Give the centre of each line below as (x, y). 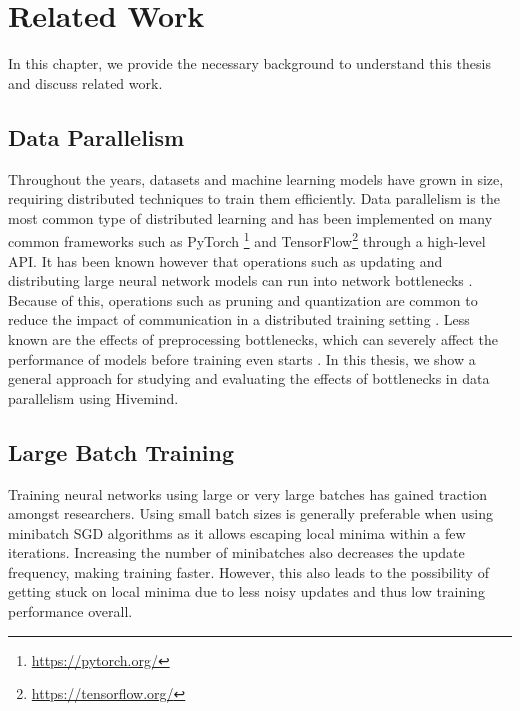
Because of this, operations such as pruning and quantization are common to (243, 299)
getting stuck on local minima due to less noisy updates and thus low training (246, 591)
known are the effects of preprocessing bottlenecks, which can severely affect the (253, 338)
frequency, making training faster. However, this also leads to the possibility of (248, 571)
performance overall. (70, 611)
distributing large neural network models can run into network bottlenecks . (240, 280)
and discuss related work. (85, 82)
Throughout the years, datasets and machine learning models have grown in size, (256, 178)
